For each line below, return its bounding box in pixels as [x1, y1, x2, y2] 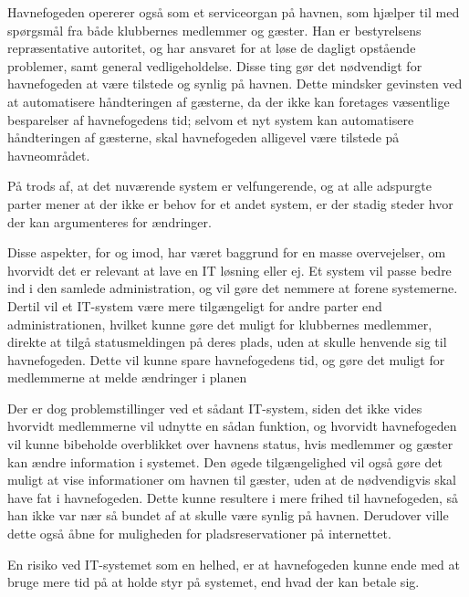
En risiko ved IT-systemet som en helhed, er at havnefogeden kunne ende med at [7, 554, 460, 573]
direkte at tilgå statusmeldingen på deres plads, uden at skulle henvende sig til [7, 332, 447, 351]
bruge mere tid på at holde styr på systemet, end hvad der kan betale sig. [7, 572, 420, 592]
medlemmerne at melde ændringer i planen [7, 368, 247, 387]
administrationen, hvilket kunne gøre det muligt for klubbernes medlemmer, [7, 314, 433, 333]
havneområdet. [7, 145, 90, 164]
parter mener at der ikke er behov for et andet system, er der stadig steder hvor [7, 194, 453, 213]
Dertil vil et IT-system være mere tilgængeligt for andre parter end [7, 296, 382, 315]
